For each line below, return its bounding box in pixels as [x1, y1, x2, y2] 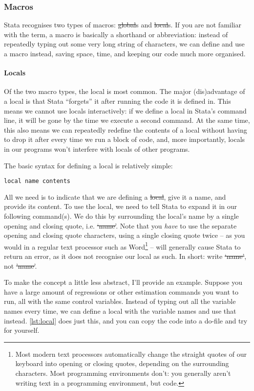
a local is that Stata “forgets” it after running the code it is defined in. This [4, 95, 231, 106]
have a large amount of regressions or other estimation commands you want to [4, 286, 239, 297]
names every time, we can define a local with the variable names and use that [4, 305, 236, 316]
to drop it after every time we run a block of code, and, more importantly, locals [4, 134, 245, 144]
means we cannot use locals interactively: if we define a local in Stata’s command [4, 105, 247, 115]
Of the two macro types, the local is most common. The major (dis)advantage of [4, 86, 245, 96]
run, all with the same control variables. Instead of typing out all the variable [4, 296, 236, 306]
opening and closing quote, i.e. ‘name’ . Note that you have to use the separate [4, 220, 237, 230]
